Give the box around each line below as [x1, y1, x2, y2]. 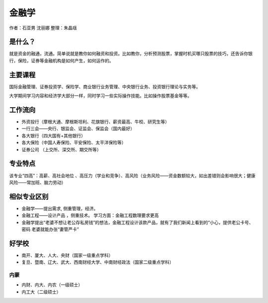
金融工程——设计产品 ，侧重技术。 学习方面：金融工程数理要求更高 [21, 212, 159, 218]
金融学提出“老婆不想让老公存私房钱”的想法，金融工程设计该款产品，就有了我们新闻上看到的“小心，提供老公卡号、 [21, 219, 254, 225]
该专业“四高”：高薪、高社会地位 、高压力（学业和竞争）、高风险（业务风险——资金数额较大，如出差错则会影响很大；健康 [9, 173, 256, 179]
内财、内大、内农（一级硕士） [21, 282, 83, 288]
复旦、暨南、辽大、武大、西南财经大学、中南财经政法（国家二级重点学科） [21, 259, 174, 265]
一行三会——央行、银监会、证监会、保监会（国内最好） [21, 125, 135, 131]
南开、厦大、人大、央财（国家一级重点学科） [21, 252, 113, 258]
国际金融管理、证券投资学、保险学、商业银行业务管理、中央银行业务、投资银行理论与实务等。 [9, 83, 201, 89]
